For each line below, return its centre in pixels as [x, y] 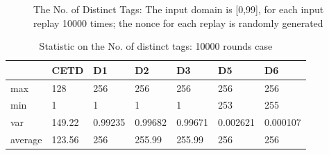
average [26, 139]
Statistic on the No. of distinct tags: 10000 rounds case [156, 46]
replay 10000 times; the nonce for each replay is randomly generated [178, 22]
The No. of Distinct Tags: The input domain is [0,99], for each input [179, 9]
